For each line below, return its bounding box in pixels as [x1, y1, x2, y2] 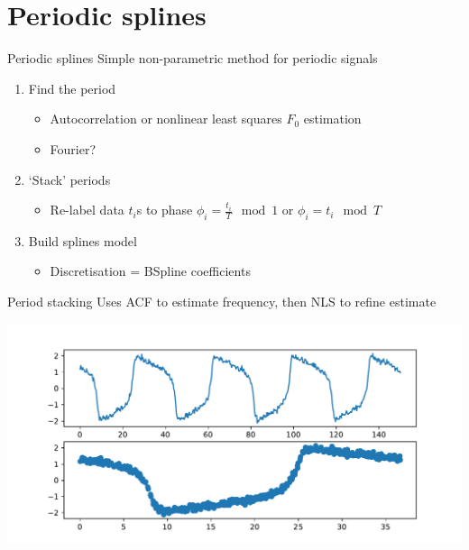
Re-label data [50, 200, 124, 219]
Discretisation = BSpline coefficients [50, 261, 251, 280]
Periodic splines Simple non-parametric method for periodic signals [7, 49, 378, 68]
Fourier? [50, 139, 97, 158]
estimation [303, 109, 362, 128]
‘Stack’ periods [28, 170, 111, 188]
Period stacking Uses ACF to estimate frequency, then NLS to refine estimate [7, 292, 437, 311]
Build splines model [28, 231, 137, 250]
